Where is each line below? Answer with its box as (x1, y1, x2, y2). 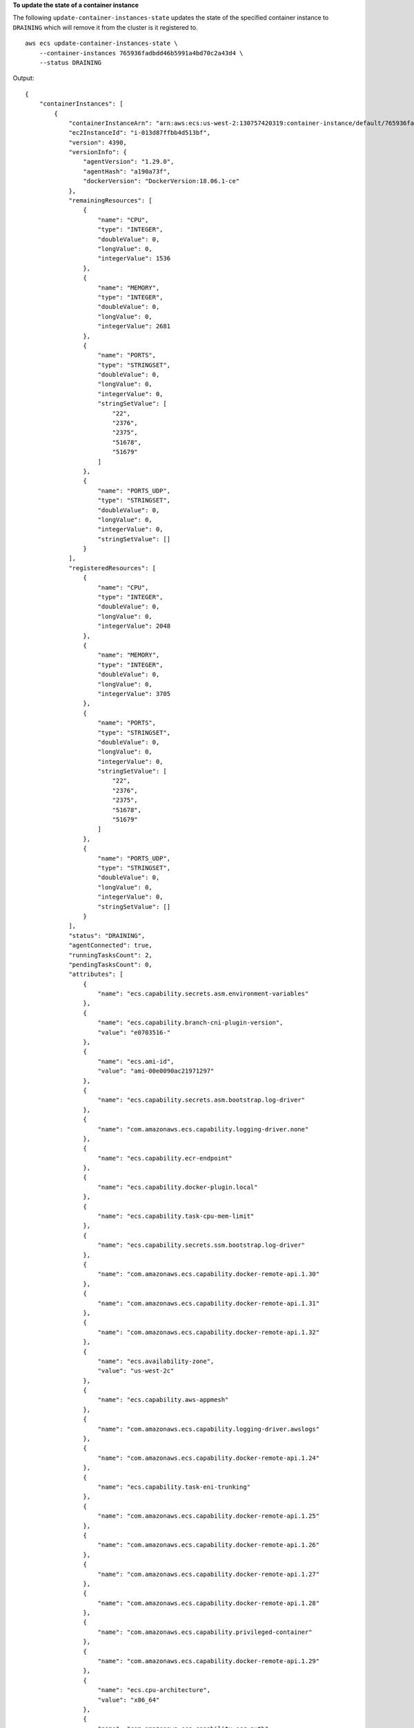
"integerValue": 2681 (97, 322, 171, 330)
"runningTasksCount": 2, (68, 951, 153, 959)
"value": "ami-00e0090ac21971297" (97, 1067, 215, 1075)
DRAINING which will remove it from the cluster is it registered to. (12, 23, 198, 31)
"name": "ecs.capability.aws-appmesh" (97, 1396, 229, 1404)
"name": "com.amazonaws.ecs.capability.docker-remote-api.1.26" (97, 1541, 320, 1549)
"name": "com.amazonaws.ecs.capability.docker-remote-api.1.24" (97, 1454, 320, 1462)
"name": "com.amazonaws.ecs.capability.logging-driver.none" (97, 1125, 309, 1133)
